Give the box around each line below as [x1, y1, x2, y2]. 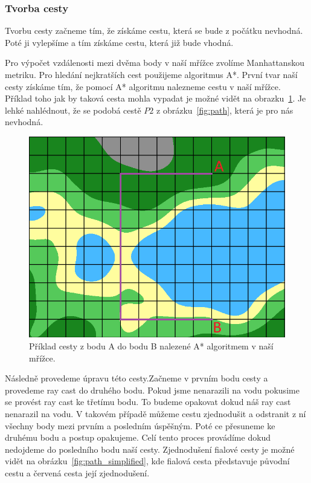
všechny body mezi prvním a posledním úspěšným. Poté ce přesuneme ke [5, 419, 275, 432]
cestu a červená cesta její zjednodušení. [5, 466, 150, 479]
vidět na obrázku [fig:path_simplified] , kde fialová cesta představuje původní [5, 455, 290, 467]
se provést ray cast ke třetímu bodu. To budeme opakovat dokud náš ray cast [5, 395, 291, 408]
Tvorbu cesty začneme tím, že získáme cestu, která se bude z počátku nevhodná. [5, 24, 303, 37]
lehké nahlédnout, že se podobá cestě [5, 103, 141, 116]
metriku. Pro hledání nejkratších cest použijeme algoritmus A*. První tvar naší [5, 68, 298, 80]
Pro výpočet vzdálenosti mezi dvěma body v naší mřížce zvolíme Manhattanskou [5, 56, 304, 69]
